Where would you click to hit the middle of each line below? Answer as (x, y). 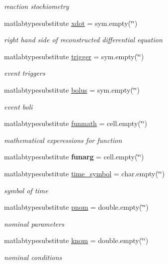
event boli (18, 106)
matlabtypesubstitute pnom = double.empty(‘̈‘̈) (76, 207)
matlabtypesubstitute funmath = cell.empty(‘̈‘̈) (76, 123)
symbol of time (26, 190)
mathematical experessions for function (63, 140)
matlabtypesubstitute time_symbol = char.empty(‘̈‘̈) (84, 173)
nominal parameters (34, 223)
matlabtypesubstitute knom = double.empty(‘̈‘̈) (76, 240)
